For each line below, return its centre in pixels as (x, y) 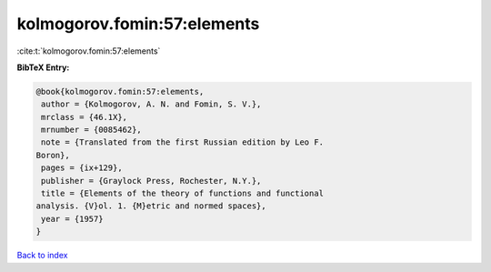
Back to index (42, 256)
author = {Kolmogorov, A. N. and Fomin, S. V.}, (151, 104)
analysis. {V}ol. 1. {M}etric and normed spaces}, (151, 206)
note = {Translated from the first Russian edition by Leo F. (183, 142)
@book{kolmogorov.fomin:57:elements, (120, 91)
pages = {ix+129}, (82, 168)
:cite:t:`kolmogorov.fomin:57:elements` (89, 51)
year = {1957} (72, 219)
